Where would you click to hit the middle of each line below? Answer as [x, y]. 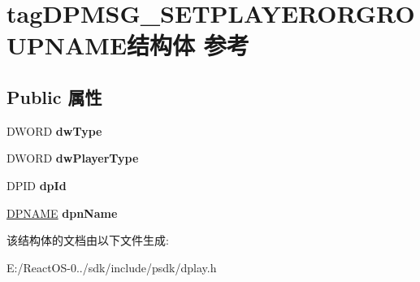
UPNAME [67, 45]
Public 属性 [54, 96]
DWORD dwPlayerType [73, 158]
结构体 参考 [188, 45]
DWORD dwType [54, 130]
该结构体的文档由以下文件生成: [88, 240]
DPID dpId [37, 185]
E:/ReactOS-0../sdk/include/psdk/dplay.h [112, 267]
